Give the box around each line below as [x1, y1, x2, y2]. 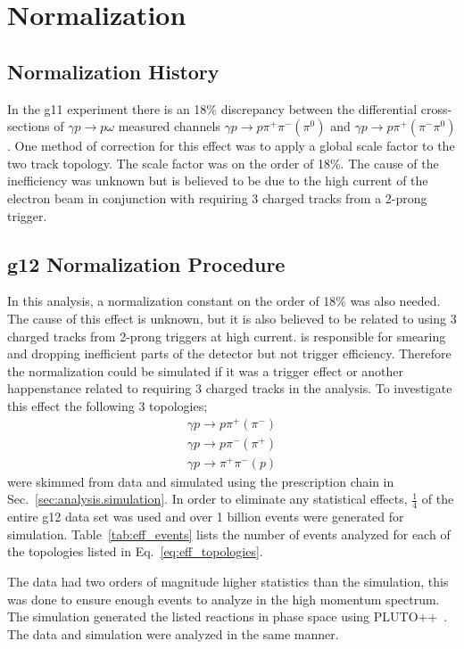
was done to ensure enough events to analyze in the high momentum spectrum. [7, 589, 440, 608]
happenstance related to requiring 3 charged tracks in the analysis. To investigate [7, 379, 452, 398]
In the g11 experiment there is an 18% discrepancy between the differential [7, 99, 418, 118]
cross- [420, 99, 452, 118]
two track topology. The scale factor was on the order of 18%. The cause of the [7, 153, 439, 172]
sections [7, 117, 50, 136]
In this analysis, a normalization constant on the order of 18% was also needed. [7, 292, 441, 310]
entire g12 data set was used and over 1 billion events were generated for [7, 507, 404, 526]
